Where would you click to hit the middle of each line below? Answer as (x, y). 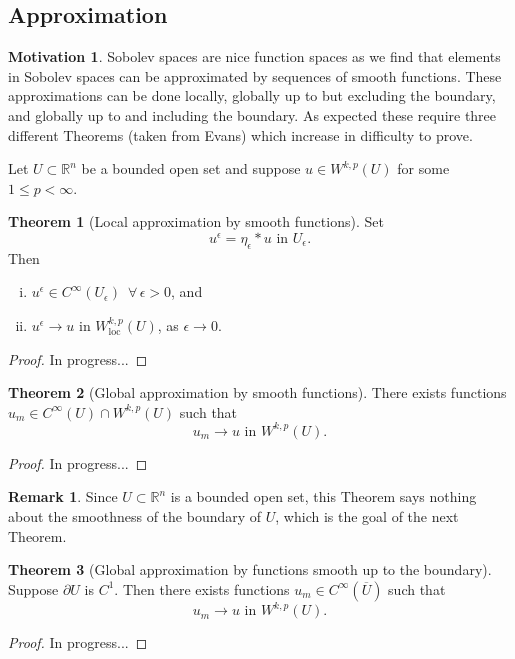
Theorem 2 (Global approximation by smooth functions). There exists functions (257, 392)
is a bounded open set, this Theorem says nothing (323, 496)
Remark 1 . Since (63, 496)
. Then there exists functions (202, 588)
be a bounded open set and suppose (191, 168)
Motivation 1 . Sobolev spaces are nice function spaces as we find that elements (254, 56)
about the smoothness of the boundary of (135, 516)
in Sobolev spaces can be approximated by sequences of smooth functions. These (255, 75)
